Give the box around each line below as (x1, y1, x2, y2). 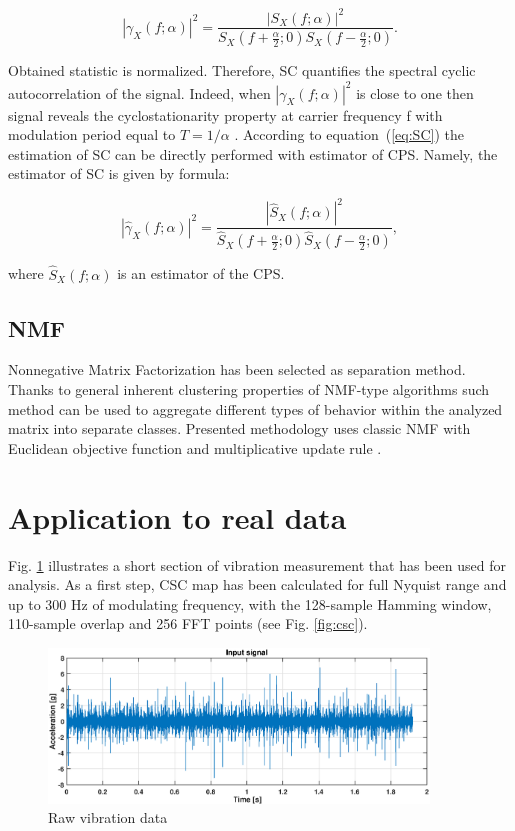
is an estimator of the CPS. (117, 263, 285, 284)
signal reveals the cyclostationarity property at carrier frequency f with (8, 104, 443, 125)
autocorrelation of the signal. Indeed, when (8, 82, 271, 103)
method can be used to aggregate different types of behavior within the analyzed (8, 398, 503, 419)
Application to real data (8, 496, 347, 537)
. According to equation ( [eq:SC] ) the (234, 124, 464, 145)
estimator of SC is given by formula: (8, 163, 230, 184)
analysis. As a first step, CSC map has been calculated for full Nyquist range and (8, 574, 507, 595)
